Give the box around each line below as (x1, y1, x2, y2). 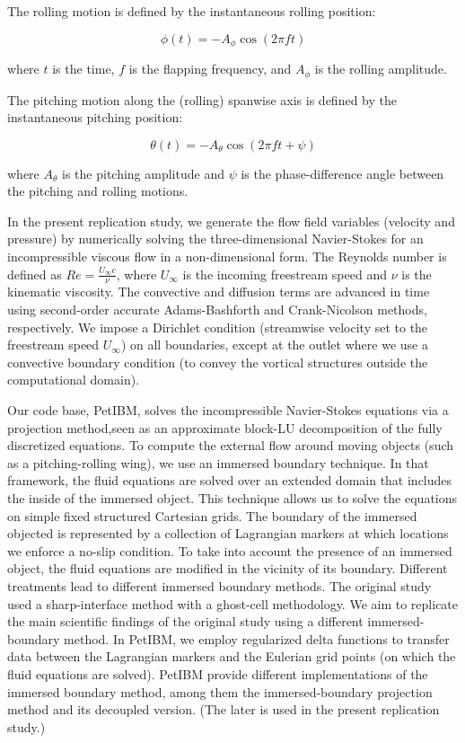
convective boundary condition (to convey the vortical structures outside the (7, 352, 428, 371)
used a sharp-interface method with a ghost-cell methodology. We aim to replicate (7, 594, 459, 613)
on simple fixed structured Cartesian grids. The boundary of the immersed (7, 506, 417, 525)
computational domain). (7, 370, 140, 389)
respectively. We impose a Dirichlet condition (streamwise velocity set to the (7, 317, 428, 336)
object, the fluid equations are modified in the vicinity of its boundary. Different (7, 559, 448, 578)
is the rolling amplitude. (314, 59, 447, 78)
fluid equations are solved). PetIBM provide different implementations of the (7, 664, 428, 683)
